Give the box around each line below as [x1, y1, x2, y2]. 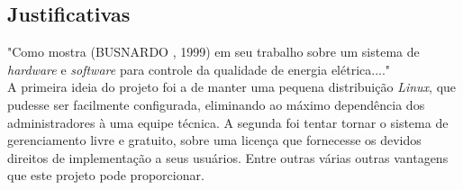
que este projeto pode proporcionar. [7, 166, 204, 185]
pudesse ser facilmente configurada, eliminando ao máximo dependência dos [7, 95, 425, 113]
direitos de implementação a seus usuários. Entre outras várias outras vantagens [7, 148, 449, 167]
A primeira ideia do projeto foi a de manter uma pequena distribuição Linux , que [7, 77, 457, 96]
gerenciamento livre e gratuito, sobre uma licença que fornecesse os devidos [7, 131, 422, 149]
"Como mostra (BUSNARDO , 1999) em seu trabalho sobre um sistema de [7, 42, 420, 61]
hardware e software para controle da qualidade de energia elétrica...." [7, 59, 391, 78]
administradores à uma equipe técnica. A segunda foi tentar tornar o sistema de [7, 113, 449, 131]
